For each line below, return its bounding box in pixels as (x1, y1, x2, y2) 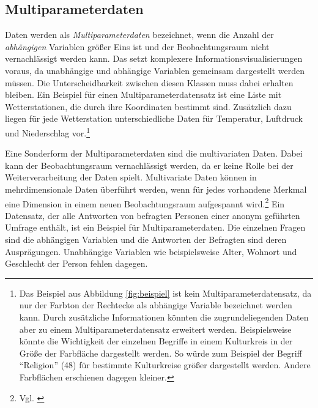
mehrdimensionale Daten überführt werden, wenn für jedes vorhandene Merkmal (5, 182, 307, 195)
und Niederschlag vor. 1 (5, 124, 91, 139)
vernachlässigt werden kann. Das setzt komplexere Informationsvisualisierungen (5, 52, 303, 65)
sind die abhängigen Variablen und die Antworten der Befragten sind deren (5, 233, 287, 246)
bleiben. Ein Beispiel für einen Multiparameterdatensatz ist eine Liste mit (5, 88, 282, 101)
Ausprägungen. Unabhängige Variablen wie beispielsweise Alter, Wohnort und (5, 245, 297, 258)
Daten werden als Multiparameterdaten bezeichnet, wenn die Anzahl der (5, 28, 274, 41)
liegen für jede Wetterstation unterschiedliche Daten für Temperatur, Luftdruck (5, 112, 303, 125)
